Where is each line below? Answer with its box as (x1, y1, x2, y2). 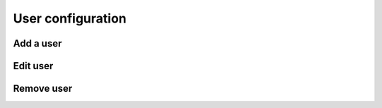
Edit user (13, 60, 54, 72)
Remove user (13, 83, 73, 95)
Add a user (13, 37, 62, 49)
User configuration (13, 11, 127, 26)
